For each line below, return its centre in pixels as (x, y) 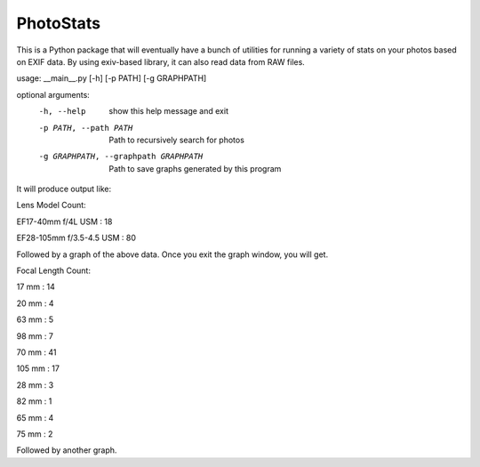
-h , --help (62, 112)
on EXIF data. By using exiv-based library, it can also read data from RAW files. (161, 61)
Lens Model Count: (51, 205)
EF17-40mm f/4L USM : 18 (64, 221)
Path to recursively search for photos (176, 140)
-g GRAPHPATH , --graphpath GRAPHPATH (121, 157)
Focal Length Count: (53, 270)
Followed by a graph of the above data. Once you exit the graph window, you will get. (172, 254)
